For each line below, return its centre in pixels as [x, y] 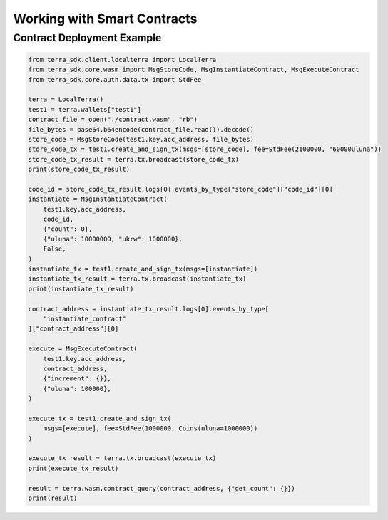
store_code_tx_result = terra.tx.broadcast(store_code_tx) [133, 159]
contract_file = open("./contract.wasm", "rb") [113, 120]
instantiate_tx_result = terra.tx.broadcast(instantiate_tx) [137, 279]
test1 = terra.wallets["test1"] [85, 109]
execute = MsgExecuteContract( [83, 349]
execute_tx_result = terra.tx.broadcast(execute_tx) [122, 458]
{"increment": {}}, [77, 379]
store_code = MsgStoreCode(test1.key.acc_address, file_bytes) [141, 139]
